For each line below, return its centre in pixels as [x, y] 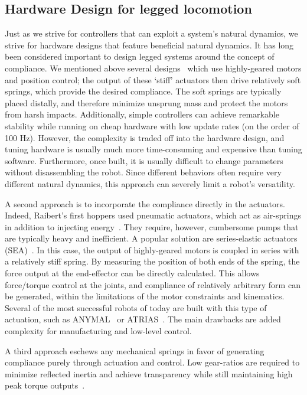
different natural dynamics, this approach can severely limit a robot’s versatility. [150, 183]
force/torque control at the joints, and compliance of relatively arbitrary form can [153, 284]
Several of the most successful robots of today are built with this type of [136, 307]
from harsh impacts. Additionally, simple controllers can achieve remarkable [142, 114]
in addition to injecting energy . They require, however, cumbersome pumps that [152, 226]
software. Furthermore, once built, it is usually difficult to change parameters [144, 160]
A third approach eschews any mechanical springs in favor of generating [135, 350]
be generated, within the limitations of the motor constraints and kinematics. [145, 296]
